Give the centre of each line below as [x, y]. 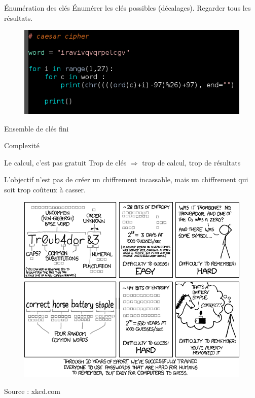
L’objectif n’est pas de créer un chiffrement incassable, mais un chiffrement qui [126, 179]
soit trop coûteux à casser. [45, 190]
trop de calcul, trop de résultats [191, 162]
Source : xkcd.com [32, 391]
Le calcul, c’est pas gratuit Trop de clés [65, 162]
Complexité [22, 145]
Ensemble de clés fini [37, 128]
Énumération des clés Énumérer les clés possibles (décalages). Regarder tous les [128, 8]
